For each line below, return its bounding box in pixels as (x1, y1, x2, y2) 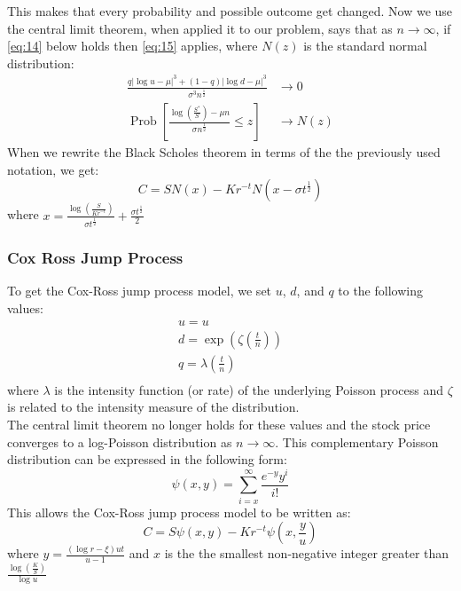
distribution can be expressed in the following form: (7, 450, 287, 469)
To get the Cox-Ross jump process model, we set (7, 281, 272, 300)
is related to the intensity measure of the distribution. (7, 398, 300, 416)
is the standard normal (303, 36, 427, 55)
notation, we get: (7, 160, 99, 178)
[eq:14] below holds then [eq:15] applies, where (7, 36, 258, 55)
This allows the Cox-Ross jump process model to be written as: (7, 502, 351, 521)
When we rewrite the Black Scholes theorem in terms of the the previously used (7, 143, 441, 162)
